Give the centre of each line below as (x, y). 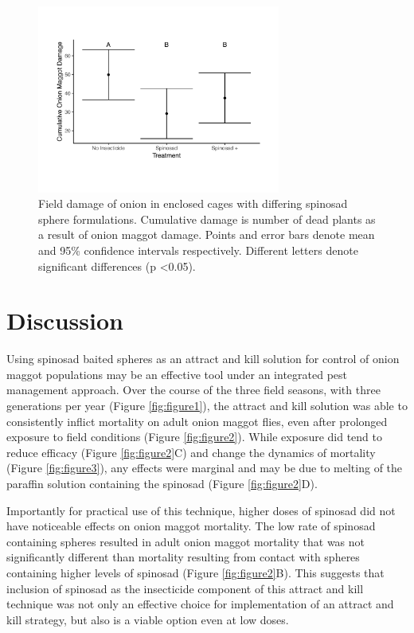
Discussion (65, 320)
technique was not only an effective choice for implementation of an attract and (200, 604)
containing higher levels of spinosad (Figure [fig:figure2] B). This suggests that (195, 572)
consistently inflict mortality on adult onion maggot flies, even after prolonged (197, 421)
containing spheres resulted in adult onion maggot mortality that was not (186, 541)
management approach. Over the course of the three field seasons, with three (193, 390)
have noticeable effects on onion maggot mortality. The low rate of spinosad (191, 526)
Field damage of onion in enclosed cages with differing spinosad (193, 203)
